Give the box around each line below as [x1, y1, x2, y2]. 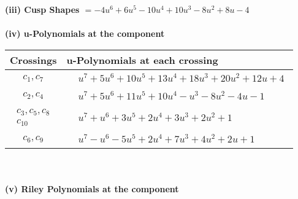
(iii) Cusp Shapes [5, 3, 80, 15]
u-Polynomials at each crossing [66, 52, 218, 67]
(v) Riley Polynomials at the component [5, 182, 179, 195]
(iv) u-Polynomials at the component [5, 27, 165, 40]
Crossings [10, 52, 57, 67]
